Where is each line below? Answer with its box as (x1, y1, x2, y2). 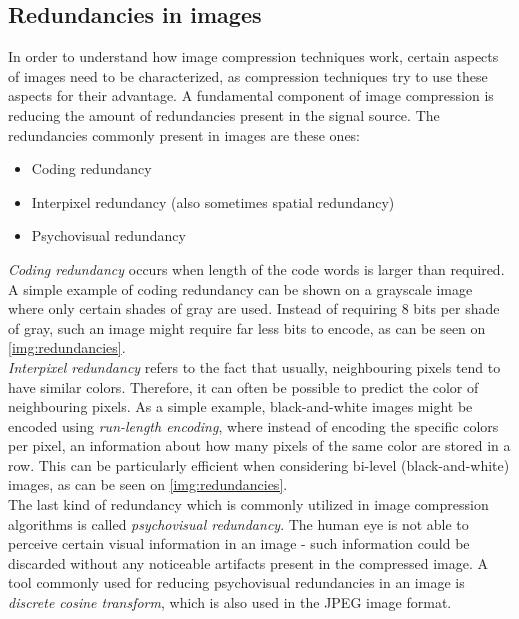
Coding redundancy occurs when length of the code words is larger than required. (8, 258, 505, 279)
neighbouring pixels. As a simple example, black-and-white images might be (8, 396, 473, 417)
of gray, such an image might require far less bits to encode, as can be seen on (8, 317, 486, 338)
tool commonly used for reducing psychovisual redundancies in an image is (8, 572, 465, 593)
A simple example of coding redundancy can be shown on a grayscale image (8, 278, 473, 299)
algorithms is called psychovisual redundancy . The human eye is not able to (8, 513, 469, 534)
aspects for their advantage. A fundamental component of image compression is (8, 85, 494, 106)
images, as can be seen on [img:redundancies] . (8, 474, 288, 495)
